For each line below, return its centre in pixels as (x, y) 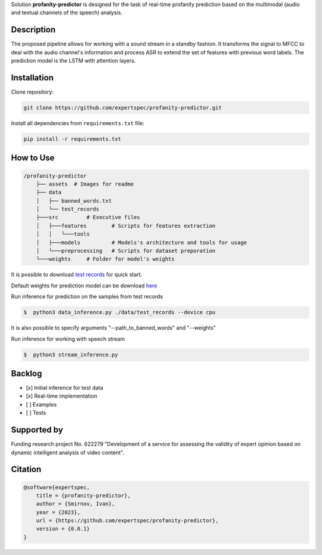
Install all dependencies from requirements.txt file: (78, 123)
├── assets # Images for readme (85, 184)
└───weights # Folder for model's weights (106, 259)
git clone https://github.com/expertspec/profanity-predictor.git (123, 108)
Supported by (37, 430)
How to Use (33, 158)
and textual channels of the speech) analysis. (67, 13)
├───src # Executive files (88, 217)
